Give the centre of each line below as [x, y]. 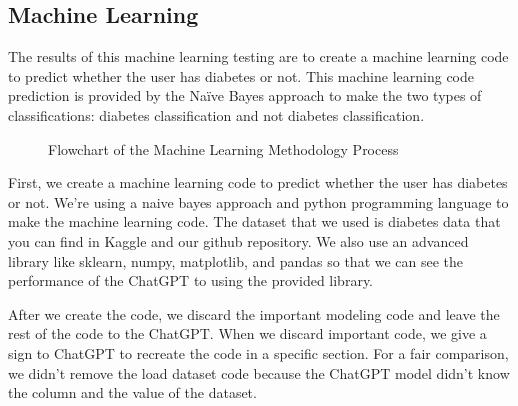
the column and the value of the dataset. [132, 392]
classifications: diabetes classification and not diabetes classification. [216, 114]
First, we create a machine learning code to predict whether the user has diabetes [258, 182]
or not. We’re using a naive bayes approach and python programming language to [258, 201]
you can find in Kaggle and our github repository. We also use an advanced [238, 240]
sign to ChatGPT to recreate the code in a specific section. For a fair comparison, [258, 352]
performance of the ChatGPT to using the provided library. [191, 280]
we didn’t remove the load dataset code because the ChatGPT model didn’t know [259, 372]
